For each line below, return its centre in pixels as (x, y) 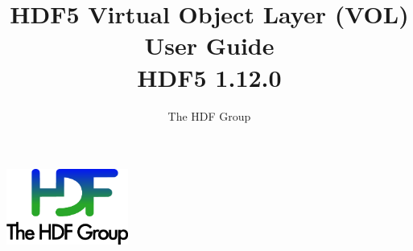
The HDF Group (209, 115)
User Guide (209, 45)
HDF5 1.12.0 (209, 77)
